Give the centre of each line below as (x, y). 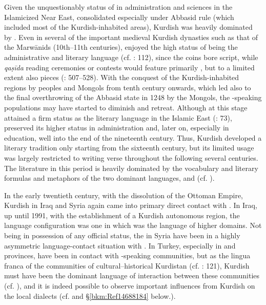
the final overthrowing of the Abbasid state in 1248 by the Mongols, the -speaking (133, 97)
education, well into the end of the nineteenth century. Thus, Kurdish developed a (133, 137)
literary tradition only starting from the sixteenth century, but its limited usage (129, 148)
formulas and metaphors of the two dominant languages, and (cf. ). (109, 178)
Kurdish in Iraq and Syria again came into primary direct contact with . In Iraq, (131, 205)
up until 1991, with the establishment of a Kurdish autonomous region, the (122, 215)
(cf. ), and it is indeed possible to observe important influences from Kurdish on (130, 286)
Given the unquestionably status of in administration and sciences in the (118, 7)
